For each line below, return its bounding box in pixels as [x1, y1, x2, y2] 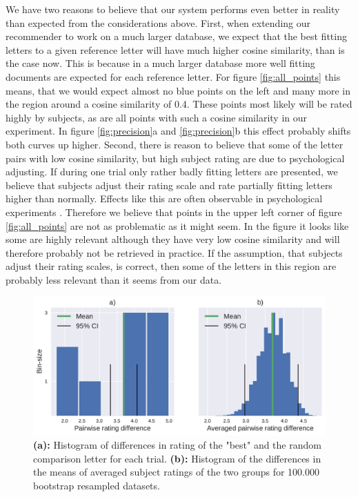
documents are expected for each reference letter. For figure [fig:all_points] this [6, 69, 341, 84]
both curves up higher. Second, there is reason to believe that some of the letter [6, 137, 344, 151]
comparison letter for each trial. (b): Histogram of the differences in [33, 451, 321, 465]
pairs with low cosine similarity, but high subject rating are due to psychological [6, 150, 345, 165]
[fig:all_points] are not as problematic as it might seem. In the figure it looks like [6, 218, 349, 233]
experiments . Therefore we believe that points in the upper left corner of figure [6, 204, 342, 219]
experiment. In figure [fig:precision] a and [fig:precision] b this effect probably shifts [6, 124, 351, 138]
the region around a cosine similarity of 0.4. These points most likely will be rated [6, 97, 352, 111]
